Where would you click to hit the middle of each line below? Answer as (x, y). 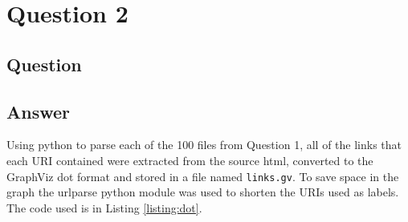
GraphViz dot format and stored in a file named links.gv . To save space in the (203, 176)
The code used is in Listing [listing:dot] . (104, 207)
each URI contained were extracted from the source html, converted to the (190, 160)
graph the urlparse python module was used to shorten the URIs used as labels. (203, 192)
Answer (39, 111)
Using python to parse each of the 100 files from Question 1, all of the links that (204, 145)
